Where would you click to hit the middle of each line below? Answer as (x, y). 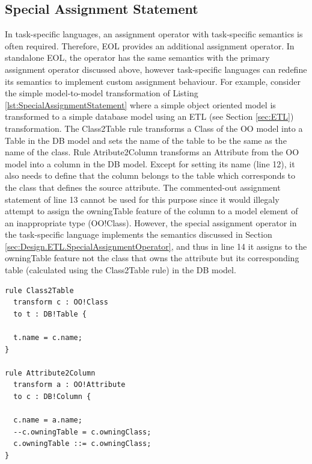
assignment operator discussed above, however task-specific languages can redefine (156, 69)
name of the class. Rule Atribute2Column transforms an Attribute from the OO (152, 152)
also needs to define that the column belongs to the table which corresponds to (150, 175)
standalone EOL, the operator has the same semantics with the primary (137, 57)
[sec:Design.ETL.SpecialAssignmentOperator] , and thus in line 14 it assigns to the (156, 246)
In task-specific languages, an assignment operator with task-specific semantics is (154, 34)
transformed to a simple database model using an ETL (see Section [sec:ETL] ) (149, 116)
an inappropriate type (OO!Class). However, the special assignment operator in (151, 222)
